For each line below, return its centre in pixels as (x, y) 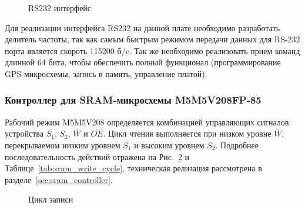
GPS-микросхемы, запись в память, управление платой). (106, 73)
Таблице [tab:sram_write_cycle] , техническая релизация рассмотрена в (133, 168)
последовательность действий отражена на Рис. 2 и (97, 156)
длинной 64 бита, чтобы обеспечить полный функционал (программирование (143, 62)
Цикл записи (51, 199)
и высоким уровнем (169, 145)
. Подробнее (237, 145)
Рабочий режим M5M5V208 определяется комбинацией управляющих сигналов (147, 122)
